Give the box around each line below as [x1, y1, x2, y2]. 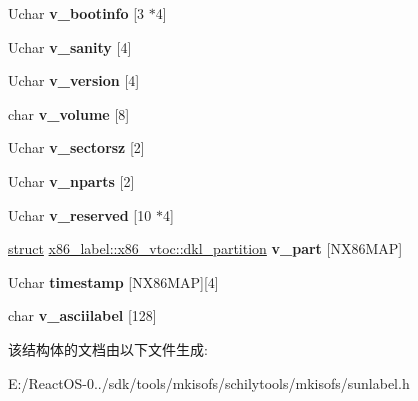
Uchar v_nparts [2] [8, 170, 135, 191]
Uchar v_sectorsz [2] [8, 137, 145, 158]
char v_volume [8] [8, 103, 130, 124]
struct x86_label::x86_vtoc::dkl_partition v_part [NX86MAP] [8, 238, 403, 259]
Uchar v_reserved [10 [8, 204, 152, 225]
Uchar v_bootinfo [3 [8, 3, 145, 23]
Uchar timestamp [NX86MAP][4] [8, 271, 219, 292]
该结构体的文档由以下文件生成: [8, 338, 208, 359]
